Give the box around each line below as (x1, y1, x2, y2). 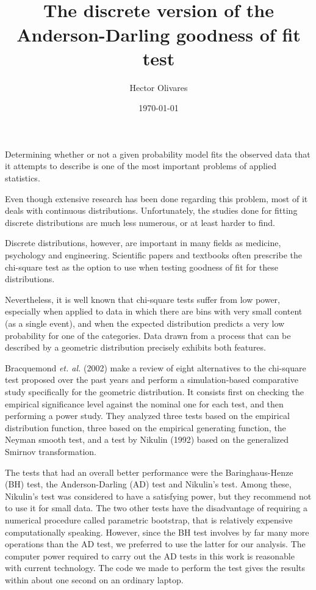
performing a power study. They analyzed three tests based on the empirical (5, 409, 290, 422)
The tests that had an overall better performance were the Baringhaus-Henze (5, 465, 293, 478)
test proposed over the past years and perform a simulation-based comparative (5, 373, 298, 386)
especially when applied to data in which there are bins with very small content (5, 305, 303, 318)
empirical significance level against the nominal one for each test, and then (5, 397, 284, 410)
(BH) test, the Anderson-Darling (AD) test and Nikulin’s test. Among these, (5, 478, 292, 490)
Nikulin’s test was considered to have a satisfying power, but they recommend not (5, 489, 312, 502)
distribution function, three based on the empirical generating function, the (5, 421, 286, 434)
